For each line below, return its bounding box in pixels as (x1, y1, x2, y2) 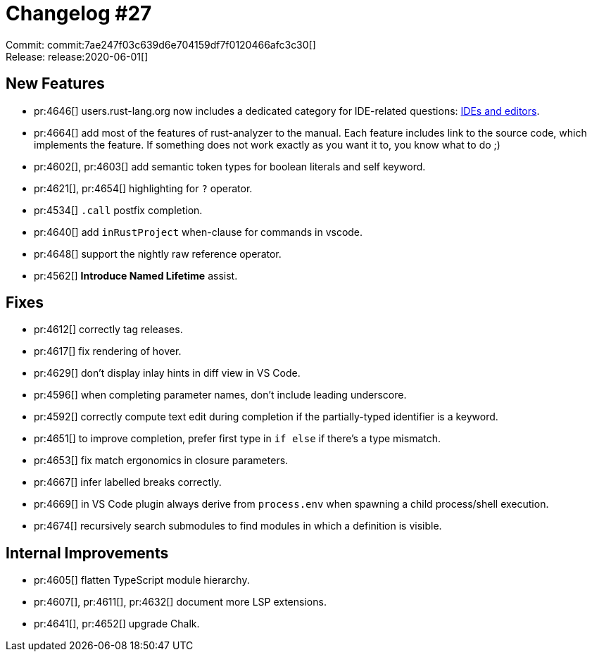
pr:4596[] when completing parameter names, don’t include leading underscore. (34, 389, 407, 401)
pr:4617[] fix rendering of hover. (34, 345, 182, 358)
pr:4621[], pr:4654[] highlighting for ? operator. (34, 182, 253, 194)
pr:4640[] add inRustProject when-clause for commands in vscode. (34, 225, 363, 238)
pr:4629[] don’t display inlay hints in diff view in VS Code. (34, 367, 301, 380)
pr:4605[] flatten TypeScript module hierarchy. (34, 574, 250, 587)
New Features (6, 75, 105, 93)
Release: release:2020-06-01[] (6, 50, 149, 63)
